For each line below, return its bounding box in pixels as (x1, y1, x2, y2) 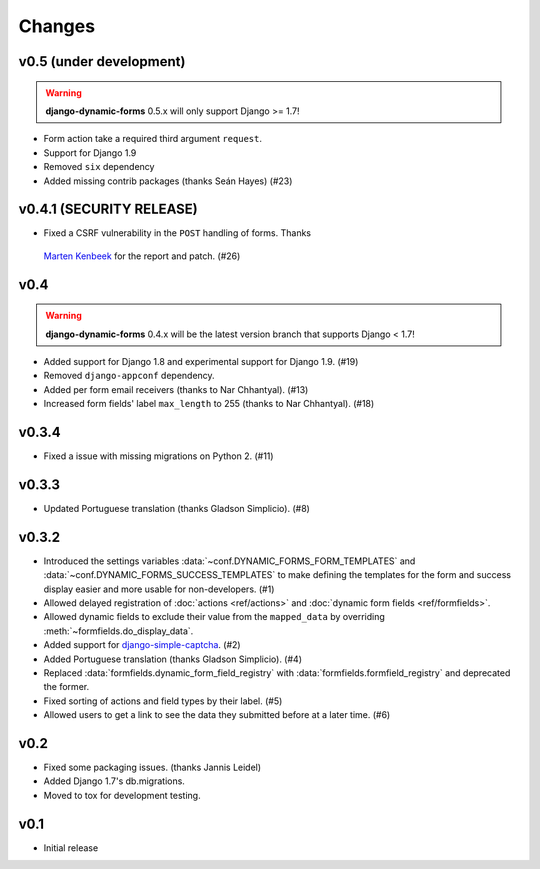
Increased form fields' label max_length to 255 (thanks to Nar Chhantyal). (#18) (43, 398, 375, 410)
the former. (43, 681, 90, 693)
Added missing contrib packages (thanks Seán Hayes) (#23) (43, 175, 293, 187)
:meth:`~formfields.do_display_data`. (43, 625, 194, 637)
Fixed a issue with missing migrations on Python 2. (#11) (43, 450, 274, 462)
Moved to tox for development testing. (43, 789, 201, 801)
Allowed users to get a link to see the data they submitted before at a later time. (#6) (43, 709, 391, 721)
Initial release (43, 841, 99, 854)
